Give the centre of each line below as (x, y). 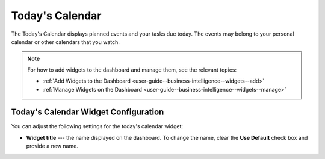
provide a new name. (52, 146)
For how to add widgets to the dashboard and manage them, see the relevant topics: (132, 70)
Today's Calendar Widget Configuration (88, 112)
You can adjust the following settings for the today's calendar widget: (97, 126)
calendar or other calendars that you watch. (66, 42)
